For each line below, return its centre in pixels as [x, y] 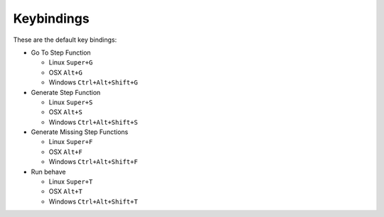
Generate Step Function [66, 92]
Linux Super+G [71, 62]
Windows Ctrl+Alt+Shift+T [93, 201]
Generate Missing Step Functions [80, 132]
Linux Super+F [71, 142]
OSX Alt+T [66, 191]
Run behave [48, 172]
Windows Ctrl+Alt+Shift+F [93, 162]
